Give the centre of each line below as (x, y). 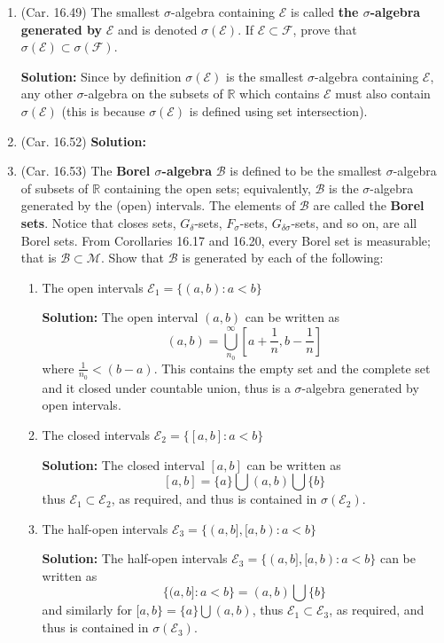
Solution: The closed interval (123, 464)
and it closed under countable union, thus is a (166, 387)
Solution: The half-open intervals (135, 558)
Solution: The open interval (120, 317)
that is (39, 258)
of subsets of (55, 188)
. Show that (132, 258)
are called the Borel (369, 205)
